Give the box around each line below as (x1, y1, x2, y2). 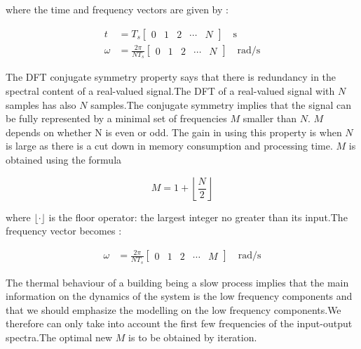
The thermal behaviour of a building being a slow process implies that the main (6, 275, 349, 289)
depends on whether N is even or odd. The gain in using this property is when (6, 124, 342, 139)
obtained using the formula (6, 152, 122, 166)
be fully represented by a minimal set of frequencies (6, 111, 227, 126)
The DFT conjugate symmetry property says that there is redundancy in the (6, 70, 336, 84)
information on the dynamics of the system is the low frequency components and (6, 289, 353, 303)
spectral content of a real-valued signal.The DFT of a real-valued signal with (6, 84, 335, 98)
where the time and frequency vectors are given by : (6, 2, 229, 16)
